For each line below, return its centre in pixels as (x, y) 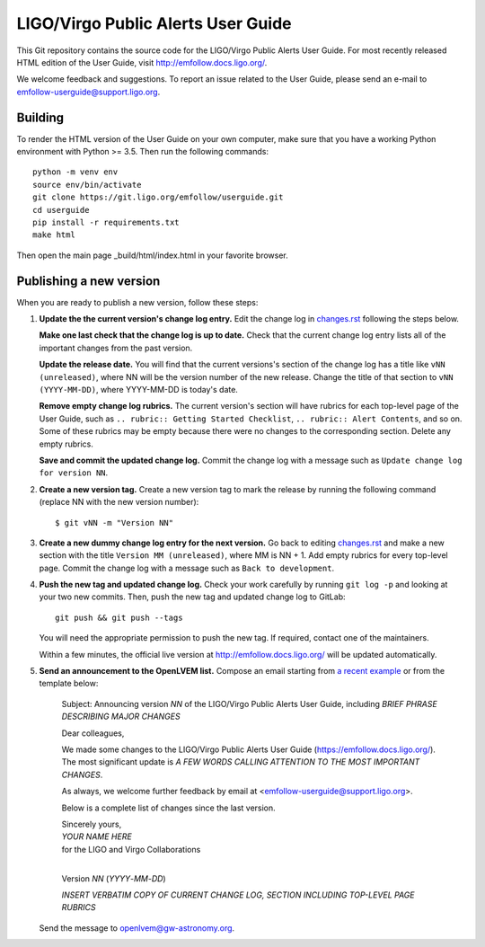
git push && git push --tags (119, 617)
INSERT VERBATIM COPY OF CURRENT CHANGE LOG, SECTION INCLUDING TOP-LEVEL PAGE (238, 895)
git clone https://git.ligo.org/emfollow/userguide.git (158, 197)
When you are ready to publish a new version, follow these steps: (137, 302)
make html (54, 235)
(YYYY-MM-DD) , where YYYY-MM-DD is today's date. (138, 389)
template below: (69, 684)
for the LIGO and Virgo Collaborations (131, 849)
